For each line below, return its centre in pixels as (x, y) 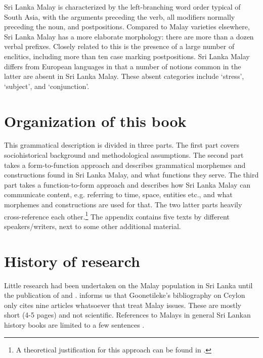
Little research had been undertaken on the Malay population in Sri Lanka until (128, 285)
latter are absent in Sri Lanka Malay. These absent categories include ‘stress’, (124, 76)
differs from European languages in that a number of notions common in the (123, 66)
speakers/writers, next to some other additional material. (93, 226)
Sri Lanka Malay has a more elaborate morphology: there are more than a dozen (129, 36)
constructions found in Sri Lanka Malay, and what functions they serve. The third (131, 175)
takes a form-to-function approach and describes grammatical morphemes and (125, 165)
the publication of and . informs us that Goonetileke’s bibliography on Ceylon (125, 295)
